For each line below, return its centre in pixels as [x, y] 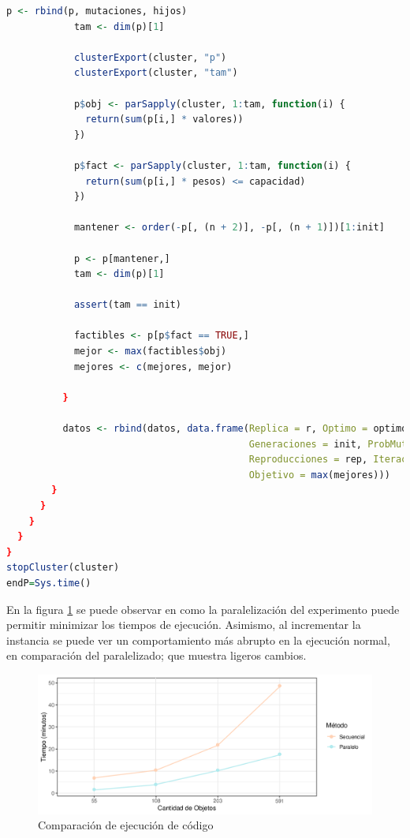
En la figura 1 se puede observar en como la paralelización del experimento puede [203, 609]
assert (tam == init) [127, 305]
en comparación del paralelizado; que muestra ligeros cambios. [157, 655]
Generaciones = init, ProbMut [328, 444]
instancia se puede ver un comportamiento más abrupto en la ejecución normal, [198, 640]
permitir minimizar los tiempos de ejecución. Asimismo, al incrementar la [184, 625]
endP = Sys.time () [49, 583]
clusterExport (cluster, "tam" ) [156, 73]
